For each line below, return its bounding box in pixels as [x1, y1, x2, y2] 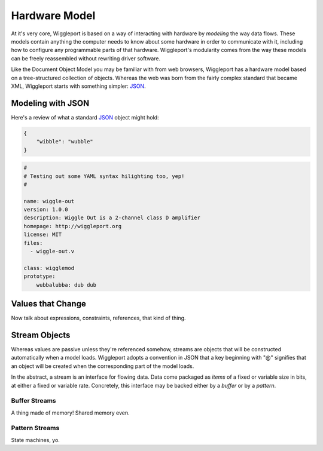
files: [23, 240, 43, 246]
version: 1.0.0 [23, 206, 68, 213]
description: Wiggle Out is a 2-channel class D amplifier [23, 214, 200, 221]
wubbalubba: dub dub [36, 281, 97, 288]
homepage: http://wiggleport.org [23, 223, 122, 229]
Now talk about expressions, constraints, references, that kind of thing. [11, 314, 186, 322]
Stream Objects [11, 330, 71, 340]
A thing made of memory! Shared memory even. [11, 409, 130, 416]
